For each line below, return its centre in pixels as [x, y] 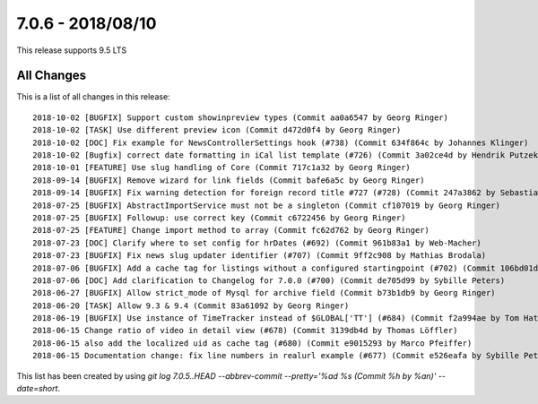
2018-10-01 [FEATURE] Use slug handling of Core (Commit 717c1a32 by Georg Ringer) [222, 168]
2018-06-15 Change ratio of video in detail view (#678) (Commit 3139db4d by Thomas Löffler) [245, 331]
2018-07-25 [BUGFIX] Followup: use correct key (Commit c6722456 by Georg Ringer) [219, 218]
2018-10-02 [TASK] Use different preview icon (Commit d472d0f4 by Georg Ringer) [217, 130]
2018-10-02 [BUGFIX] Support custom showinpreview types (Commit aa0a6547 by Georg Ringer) [240, 117]
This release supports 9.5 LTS [72, 50]
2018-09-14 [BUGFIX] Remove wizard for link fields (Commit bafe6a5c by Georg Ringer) [229, 180]
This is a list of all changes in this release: [93, 97]
